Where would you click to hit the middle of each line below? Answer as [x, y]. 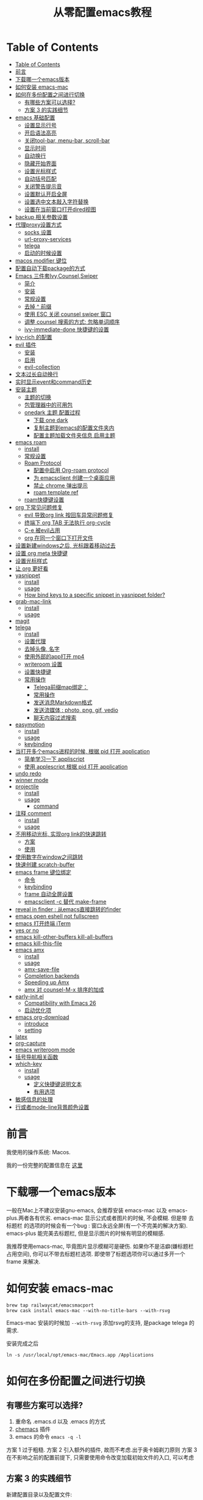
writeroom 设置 [43, 664]
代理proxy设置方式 [38, 225]
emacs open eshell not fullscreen [57, 916]
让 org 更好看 [32, 568]
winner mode [32, 780]
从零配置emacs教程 [102, 13]
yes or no [27, 930]
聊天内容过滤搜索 [55, 717]
